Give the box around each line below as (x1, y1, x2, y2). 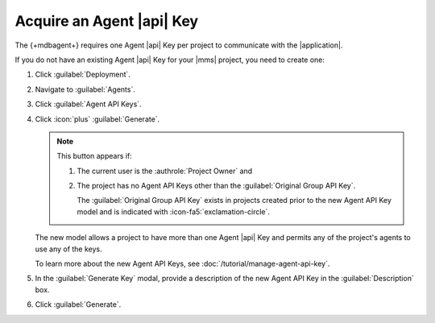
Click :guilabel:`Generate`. (35, 300, 122, 309)
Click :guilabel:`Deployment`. (35, 69, 130, 80)
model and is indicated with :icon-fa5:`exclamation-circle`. (77, 206, 270, 217)
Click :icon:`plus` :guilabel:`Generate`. (35, 114, 160, 124)
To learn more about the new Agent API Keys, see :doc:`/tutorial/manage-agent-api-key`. (35, 259, 330, 269)
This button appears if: (56, 151, 132, 161)
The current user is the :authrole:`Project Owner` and (77, 166, 253, 176)
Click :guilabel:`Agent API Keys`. (35, 99, 142, 109)
